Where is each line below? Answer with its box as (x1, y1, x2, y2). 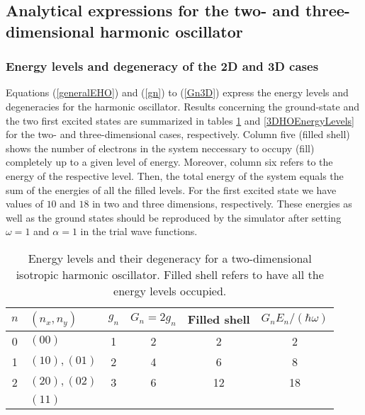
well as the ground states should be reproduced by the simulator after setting (6, 210, 342, 224)
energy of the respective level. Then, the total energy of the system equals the (6, 168, 344, 183)
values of (6, 196, 43, 211)
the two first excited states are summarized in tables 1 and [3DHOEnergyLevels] (6, 113, 354, 127)
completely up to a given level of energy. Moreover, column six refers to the (6, 154, 333, 169)
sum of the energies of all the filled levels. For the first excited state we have (6, 182, 337, 197)
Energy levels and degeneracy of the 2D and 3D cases (6, 57, 319, 75)
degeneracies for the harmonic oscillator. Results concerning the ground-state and (6, 98, 359, 113)
